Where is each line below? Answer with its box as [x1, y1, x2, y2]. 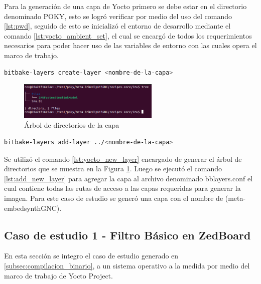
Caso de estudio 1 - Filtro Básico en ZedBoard [4, 227, 251, 242]
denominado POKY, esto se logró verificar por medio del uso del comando [4, 11, 232, 21]
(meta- [225, 192, 246, 203]
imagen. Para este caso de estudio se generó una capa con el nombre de [4, 192, 223, 203]
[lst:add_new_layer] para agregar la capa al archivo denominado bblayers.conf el [4, 173, 253, 183]
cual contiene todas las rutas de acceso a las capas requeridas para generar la [4, 183, 241, 193]
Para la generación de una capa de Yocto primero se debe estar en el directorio [4, 1, 247, 11]
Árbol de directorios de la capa [24, 120, 119, 130]
